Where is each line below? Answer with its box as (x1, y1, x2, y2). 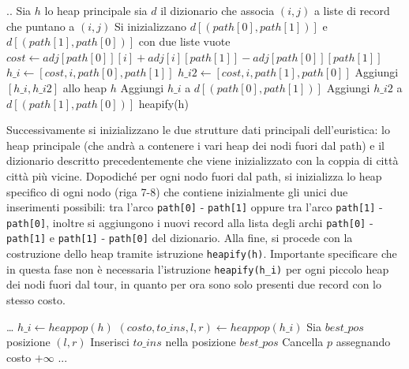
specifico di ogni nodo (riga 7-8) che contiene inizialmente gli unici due (6, 183, 348, 199)
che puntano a (6, 17, 75, 34)
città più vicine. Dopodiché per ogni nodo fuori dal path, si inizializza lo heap (6, 167, 382, 184)
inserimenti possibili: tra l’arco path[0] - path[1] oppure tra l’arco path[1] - (6, 199, 383, 215)
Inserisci (90, 334, 129, 350)
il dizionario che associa (160, 2, 275, 18)
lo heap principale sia (44, 2, 148, 18)
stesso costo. (6, 292, 66, 307)
